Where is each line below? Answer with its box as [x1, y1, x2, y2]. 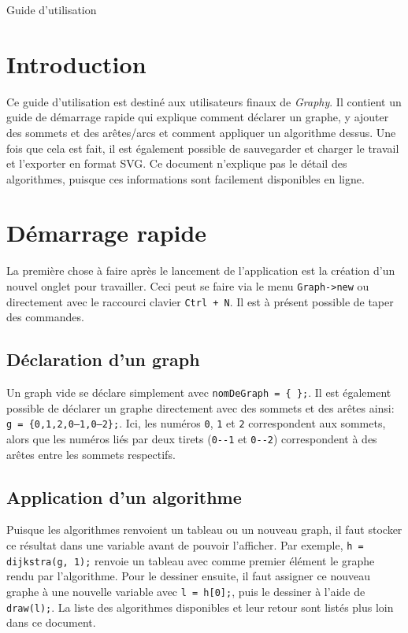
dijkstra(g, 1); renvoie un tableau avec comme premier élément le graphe [6, 552, 375, 568]
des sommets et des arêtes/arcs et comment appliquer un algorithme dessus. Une [6, 124, 396, 140]
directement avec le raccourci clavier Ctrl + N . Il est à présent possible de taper [6, 293, 394, 309]
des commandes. [6, 309, 84, 325]
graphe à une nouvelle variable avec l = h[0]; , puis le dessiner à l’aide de [6, 583, 365, 599]
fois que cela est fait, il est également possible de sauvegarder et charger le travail [6, 139, 399, 156]
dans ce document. [6, 614, 96, 631]
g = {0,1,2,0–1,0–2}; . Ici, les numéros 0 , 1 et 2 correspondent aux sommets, [6, 415, 386, 431]
